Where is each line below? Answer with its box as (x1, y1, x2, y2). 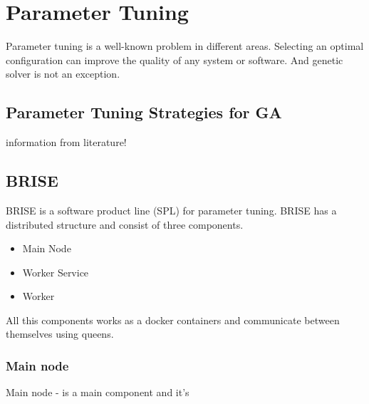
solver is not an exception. (6, 66, 120, 81)
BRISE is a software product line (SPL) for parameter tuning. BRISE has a (6, 202, 337, 217)
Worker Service (22, 264, 89, 279)
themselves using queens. (6, 326, 114, 341)
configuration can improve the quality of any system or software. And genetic (6, 52, 343, 67)
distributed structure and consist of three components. (6, 217, 244, 232)
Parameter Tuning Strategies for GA (6, 101, 282, 123)
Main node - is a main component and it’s (6, 385, 189, 400)
